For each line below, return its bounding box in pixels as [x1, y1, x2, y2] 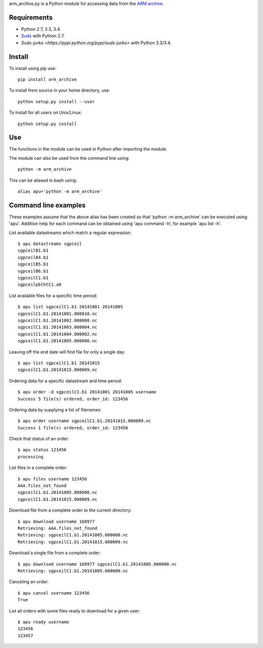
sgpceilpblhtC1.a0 [18, 282, 62, 287]
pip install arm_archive [18, 76, 77, 82]
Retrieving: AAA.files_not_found [18, 525, 97, 531]
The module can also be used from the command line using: [9, 155, 130, 161]
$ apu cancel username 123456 [18, 590, 90, 596]
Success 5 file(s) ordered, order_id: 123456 [18, 396, 129, 402]
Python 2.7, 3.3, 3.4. [21, 26, 61, 32]
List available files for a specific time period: [9, 293, 97, 298]
